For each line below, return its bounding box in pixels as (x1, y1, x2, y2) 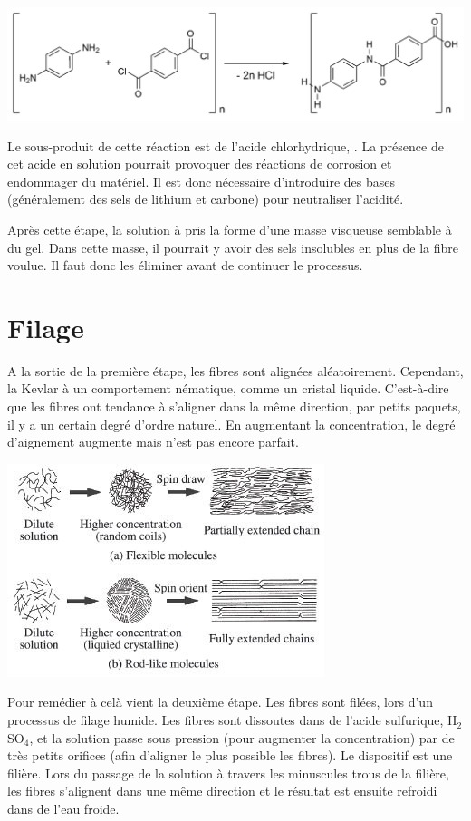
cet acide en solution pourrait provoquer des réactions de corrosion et (7, 154, 392, 173)
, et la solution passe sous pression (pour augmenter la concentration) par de (29, 728, 455, 747)
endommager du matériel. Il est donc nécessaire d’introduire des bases (7, 171, 396, 190)
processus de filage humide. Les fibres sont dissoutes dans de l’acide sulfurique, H (7, 710, 457, 729)
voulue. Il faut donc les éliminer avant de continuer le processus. (7, 256, 363, 275)
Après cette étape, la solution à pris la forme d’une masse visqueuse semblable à (7, 219, 452, 238)
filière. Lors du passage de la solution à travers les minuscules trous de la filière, (7, 763, 449, 782)
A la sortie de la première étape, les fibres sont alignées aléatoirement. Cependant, (7, 361, 464, 380)
